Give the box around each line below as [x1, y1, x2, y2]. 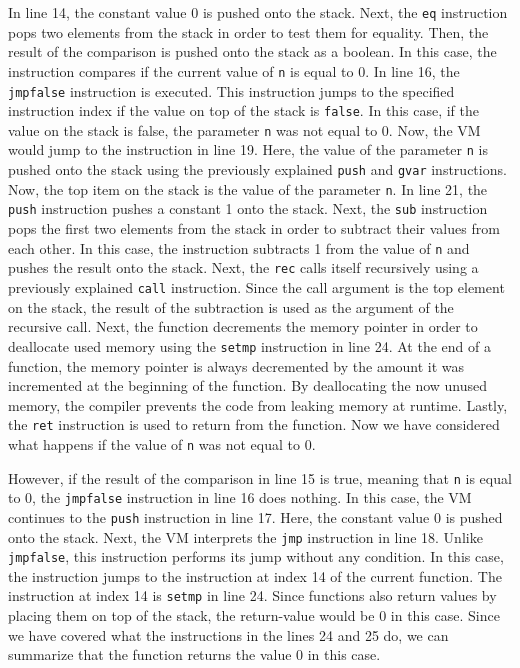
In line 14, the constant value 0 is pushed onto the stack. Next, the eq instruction [8, 2, 508, 22]
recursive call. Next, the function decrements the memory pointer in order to [8, 316, 478, 337]
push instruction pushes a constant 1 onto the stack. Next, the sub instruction [8, 198, 488, 219]
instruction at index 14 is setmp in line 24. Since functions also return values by [8, 585, 497, 606]
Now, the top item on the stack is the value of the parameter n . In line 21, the [8, 178, 488, 199]
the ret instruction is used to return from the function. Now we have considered [8, 414, 500, 435]
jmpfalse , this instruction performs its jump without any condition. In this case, [8, 546, 504, 567]
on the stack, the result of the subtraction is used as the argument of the [8, 296, 454, 317]
